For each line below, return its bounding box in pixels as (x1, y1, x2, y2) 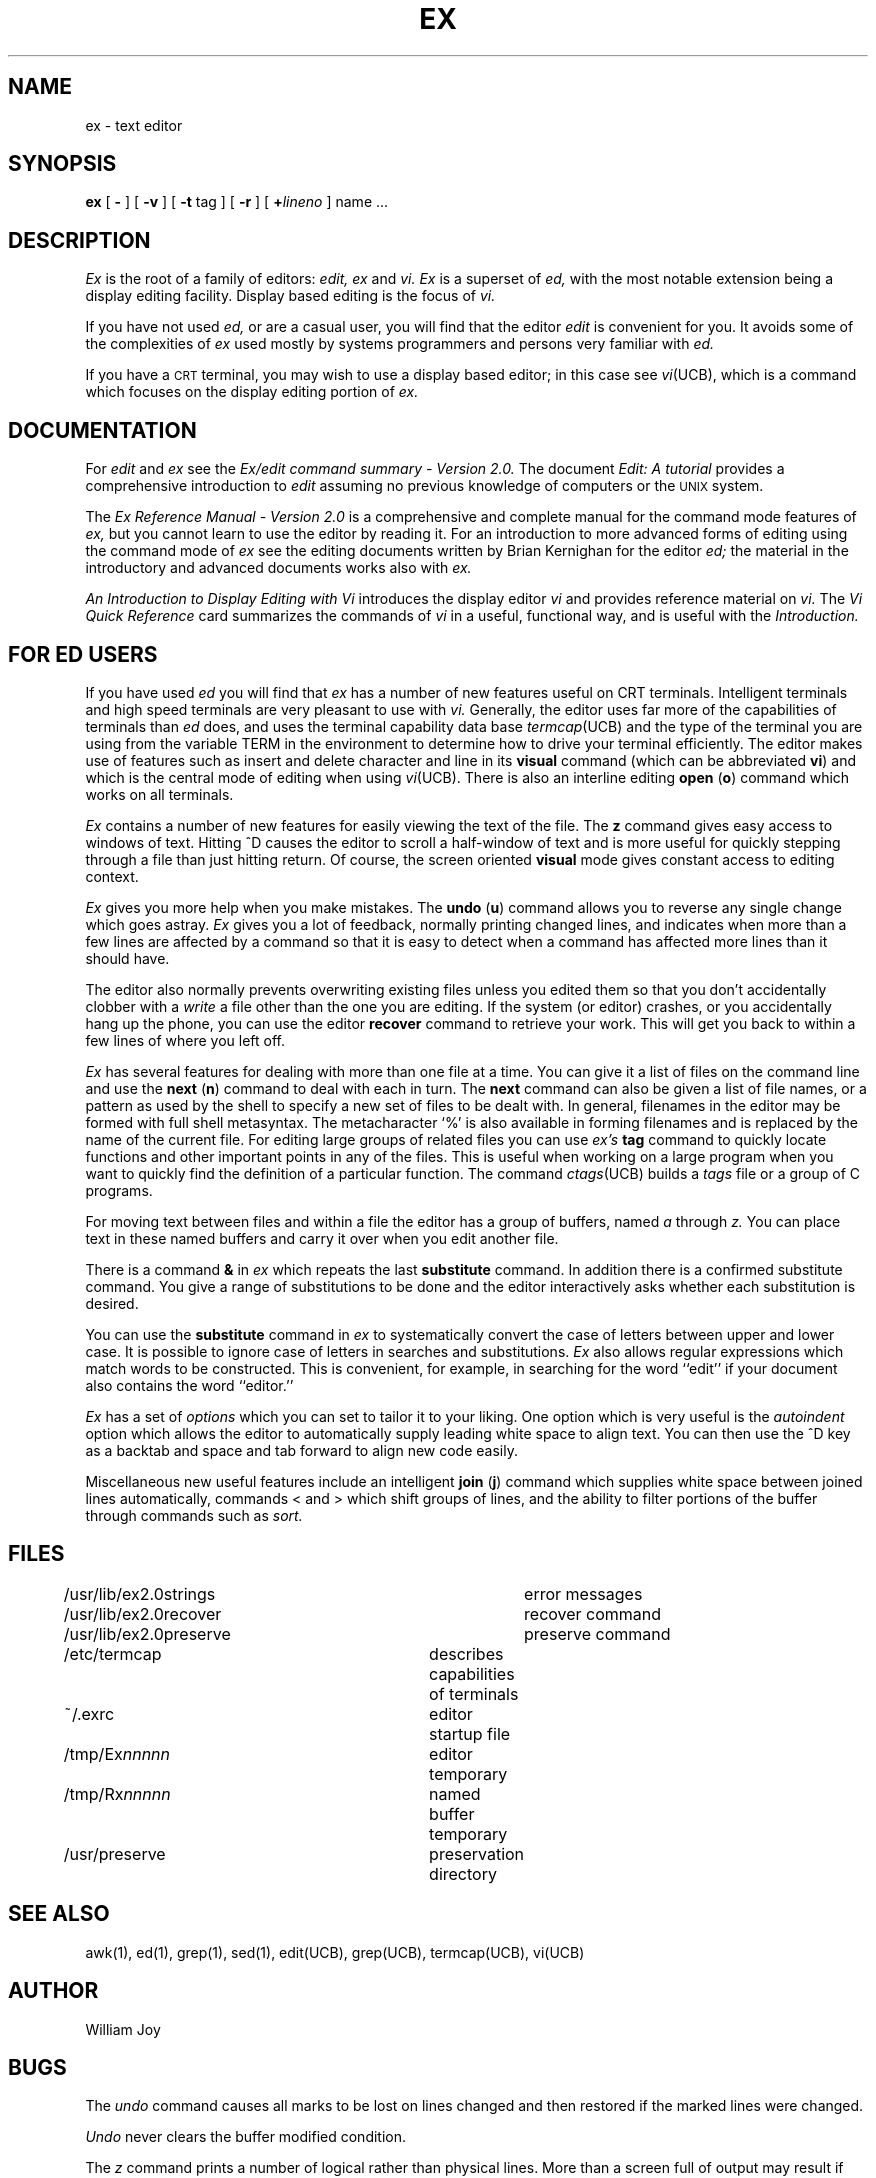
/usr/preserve (63, 1843, 166, 1864)
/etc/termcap (63, 1643, 162, 1664)
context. (85, 867, 139, 885)
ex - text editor (85, 116, 183, 134)
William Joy (85, 2020, 161, 2038)
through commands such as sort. (85, 1506, 303, 1524)
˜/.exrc (63, 1703, 115, 1724)
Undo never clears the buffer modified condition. (85, 2128, 407, 2146)
